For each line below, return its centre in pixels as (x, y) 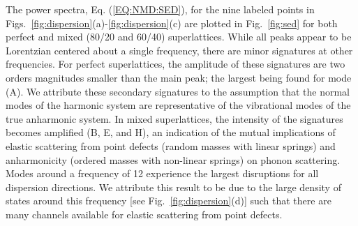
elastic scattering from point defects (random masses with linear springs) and (171, 145)
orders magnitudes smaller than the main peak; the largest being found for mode (179, 77)
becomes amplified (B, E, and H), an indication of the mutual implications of (171, 132)
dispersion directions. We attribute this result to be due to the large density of (173, 187)
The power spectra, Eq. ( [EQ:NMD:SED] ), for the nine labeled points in (160, 9)
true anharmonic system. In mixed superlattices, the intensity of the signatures (174, 118)
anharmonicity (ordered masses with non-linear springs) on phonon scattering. (173, 159)
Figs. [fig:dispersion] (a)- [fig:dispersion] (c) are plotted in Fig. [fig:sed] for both (172, 23)
